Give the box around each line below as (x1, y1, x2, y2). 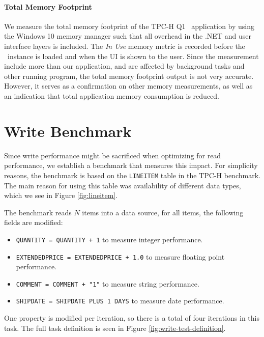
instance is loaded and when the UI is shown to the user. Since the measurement (7, 50, 259, 61)
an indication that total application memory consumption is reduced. (4, 90, 219, 101)
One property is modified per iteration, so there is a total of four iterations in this (4, 313, 259, 323)
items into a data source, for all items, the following (82, 207, 244, 217)
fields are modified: (4, 217, 63, 228)
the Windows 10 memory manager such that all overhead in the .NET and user (4, 31, 251, 41)
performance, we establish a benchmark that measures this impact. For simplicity (4, 160, 258, 171)
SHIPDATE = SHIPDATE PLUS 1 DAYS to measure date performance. (16, 295, 224, 306)
